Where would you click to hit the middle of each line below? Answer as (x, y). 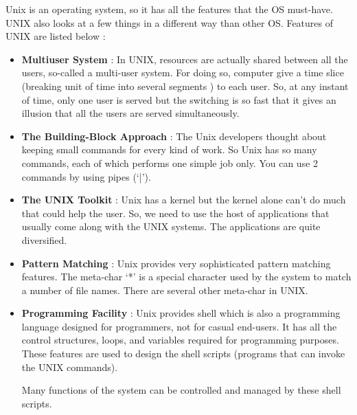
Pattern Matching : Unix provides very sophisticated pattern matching (176, 263)
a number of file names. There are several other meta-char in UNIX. (165, 290)
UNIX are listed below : (56, 36)
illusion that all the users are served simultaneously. (130, 113)
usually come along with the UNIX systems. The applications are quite (171, 226)
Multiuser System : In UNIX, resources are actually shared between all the (185, 59)
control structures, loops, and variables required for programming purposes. (180, 340)
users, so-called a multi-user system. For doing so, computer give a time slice (183, 72)
